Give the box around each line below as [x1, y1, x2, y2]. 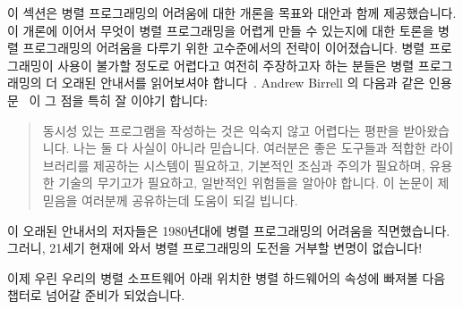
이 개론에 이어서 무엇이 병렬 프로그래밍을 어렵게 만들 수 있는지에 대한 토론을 [7, 21, 434, 39]
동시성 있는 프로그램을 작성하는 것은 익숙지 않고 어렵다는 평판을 [42, 121, 399, 139]
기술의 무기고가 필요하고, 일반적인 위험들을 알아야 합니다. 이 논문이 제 [58, 173, 450, 192]
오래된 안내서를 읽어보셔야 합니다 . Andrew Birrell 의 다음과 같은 [61, 73, 425, 92]
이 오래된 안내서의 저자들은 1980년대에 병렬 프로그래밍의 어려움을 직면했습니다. [7, 221, 450, 239]
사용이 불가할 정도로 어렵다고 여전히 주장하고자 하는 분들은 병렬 [57, 55, 415, 74]
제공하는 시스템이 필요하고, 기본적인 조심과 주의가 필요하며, [92, 155, 425, 174]
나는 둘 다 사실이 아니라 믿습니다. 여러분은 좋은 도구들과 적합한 [73, 138, 426, 157]
